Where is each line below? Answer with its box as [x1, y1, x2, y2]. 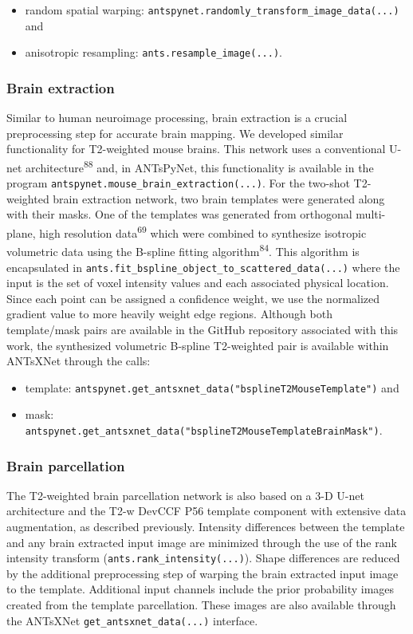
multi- [356, 206, 386, 222]
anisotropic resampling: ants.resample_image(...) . [25, 44, 282, 61]
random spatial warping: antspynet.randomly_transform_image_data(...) [25, 2, 399, 18]
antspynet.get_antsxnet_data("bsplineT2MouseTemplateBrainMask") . [25, 421, 383, 438]
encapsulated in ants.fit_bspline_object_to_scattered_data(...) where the [6, 258, 400, 275]
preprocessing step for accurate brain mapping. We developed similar [6, 124, 344, 141]
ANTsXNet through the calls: [6, 352, 151, 369]
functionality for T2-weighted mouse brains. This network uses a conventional [6, 140, 386, 157]
